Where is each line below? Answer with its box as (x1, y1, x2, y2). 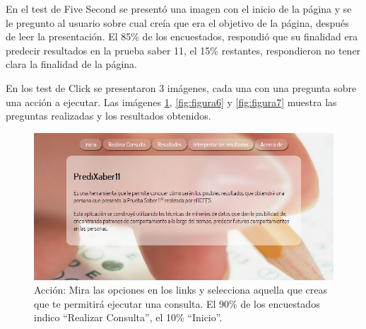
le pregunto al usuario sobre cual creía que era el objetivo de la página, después (6, 15, 349, 30)
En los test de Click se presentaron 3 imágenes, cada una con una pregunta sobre (6, 80, 357, 95)
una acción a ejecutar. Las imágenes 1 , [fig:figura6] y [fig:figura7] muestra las (6, 94, 337, 109)
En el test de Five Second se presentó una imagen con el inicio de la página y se (6, 1, 352, 16)
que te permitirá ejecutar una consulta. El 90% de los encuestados (34, 296, 320, 311)
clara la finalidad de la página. (6, 57, 137, 71)
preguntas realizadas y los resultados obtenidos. (6, 108, 211, 123)
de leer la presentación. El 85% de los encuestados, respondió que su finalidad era (6, 29, 358, 44)
